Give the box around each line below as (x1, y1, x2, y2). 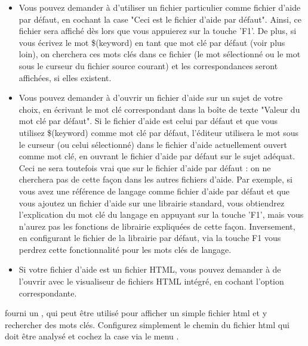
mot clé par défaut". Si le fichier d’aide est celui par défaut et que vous (19, 115, 278, 127)
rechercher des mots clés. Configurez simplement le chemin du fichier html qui (5, 318, 289, 330)
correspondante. (19, 286, 77, 299)
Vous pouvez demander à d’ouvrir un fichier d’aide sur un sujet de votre (19, 91, 283, 104)
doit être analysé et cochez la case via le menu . (5, 330, 179, 342)
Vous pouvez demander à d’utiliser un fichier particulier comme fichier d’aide (19, 1, 301, 13)
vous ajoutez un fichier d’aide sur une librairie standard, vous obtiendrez (19, 196, 285, 209)
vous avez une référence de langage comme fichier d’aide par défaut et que (19, 184, 290, 197)
